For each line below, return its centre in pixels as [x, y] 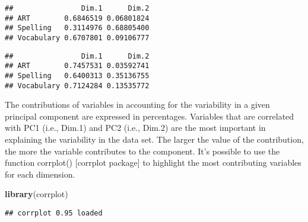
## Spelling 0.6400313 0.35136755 [77, 75]
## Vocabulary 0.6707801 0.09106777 [77, 38]
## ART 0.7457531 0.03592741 [77, 66]
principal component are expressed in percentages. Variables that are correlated [150, 116]
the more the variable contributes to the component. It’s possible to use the [142, 151]
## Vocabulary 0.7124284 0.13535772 [77, 86]
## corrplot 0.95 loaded [54, 213]
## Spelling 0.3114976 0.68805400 [77, 28]
